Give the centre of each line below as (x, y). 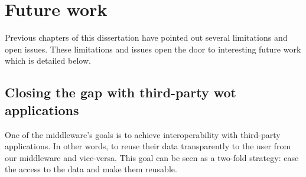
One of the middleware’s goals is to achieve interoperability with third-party (143, 134)
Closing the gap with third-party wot (121, 92)
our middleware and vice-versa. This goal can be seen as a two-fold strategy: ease (152, 157)
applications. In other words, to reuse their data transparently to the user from (148, 146)
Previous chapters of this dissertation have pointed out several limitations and (146, 37)
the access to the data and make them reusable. (91, 169)
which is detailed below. (48, 60)
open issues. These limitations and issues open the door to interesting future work (153, 49)
